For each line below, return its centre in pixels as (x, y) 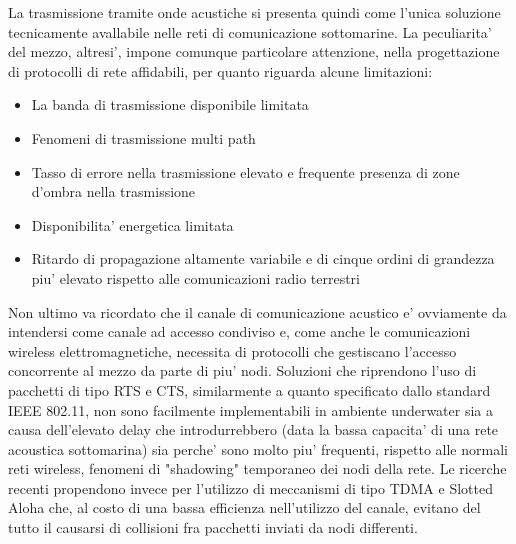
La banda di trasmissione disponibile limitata (170, 104)
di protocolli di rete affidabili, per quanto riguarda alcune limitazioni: (220, 70)
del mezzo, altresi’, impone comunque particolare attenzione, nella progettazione (254, 51)
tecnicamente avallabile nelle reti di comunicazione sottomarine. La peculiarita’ (250, 31)
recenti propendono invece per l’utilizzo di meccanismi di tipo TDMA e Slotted (250, 487)
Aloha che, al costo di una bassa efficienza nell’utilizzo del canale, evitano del (244, 507)
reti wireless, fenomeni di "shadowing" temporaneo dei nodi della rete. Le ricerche (257, 468)
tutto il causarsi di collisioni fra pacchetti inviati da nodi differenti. (213, 527)
